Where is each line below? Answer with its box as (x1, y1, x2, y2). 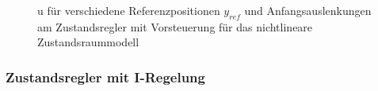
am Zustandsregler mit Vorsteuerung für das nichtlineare (37, 18, 313, 35)
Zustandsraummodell (37, 34, 139, 50)
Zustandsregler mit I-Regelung (6, 67, 205, 86)
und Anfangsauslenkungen (244, 2, 372, 18)
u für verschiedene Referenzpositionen (37, 2, 220, 18)
